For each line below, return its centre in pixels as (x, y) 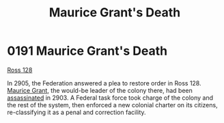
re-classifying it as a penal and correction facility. (76, 112)
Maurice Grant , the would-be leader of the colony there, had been (100, 90)
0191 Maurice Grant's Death (87, 51)
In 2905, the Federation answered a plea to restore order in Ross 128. (104, 83)
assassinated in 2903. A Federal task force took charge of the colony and (110, 98)
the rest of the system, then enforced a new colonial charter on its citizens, (112, 105)
